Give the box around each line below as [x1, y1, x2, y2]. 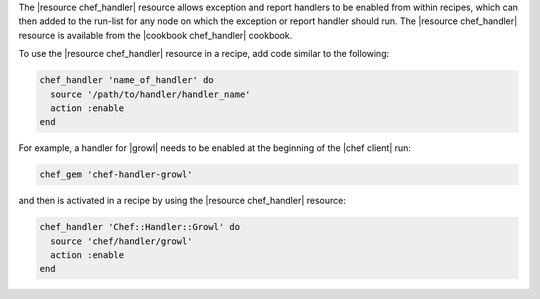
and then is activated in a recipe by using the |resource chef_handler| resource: [18, 195, 347, 207]
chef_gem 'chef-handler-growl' [39, 169, 194, 180]
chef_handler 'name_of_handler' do [39, 75, 214, 86]
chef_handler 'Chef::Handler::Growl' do [39, 221, 240, 233]
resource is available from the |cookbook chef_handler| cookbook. [18, 29, 293, 41]
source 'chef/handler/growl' [50, 235, 194, 247]
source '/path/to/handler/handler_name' [50, 88, 251, 100]
